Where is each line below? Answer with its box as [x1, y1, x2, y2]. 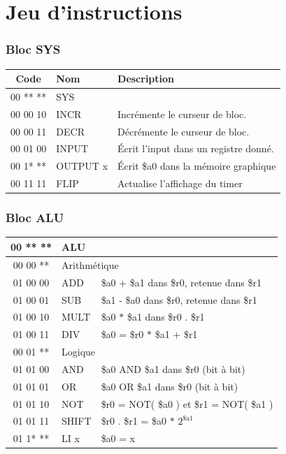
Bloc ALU [6, 209, 64, 226]
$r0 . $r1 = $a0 [101, 413, 167, 428]
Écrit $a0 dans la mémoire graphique [117, 159, 276, 173]
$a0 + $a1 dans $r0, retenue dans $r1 [101, 274, 262, 289]
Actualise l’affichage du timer [117, 176, 243, 191]
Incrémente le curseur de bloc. [117, 106, 247, 121]
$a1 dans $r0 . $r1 [127, 309, 205, 324]
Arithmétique [62, 257, 119, 272]
